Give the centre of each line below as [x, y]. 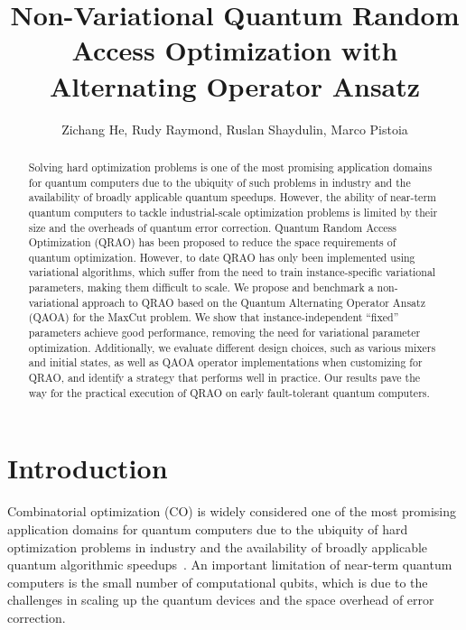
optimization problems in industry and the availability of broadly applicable [218, 547]
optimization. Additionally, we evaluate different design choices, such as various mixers [232, 347]
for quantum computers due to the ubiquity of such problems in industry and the [219, 182]
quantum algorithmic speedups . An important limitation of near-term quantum [230, 565]
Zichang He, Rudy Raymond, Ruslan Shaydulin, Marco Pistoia [235, 129]
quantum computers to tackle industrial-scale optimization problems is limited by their [233, 212]
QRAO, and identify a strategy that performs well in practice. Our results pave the [224, 378]
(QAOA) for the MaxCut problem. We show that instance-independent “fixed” [214, 317]
